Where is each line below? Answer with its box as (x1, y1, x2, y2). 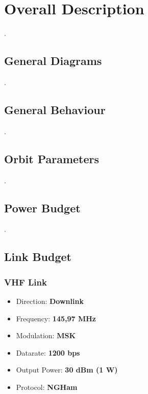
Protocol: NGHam (16, 381, 78, 392)
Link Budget (4, 249, 71, 265)
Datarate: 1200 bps (16, 347, 80, 358)
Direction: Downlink (16, 295, 84, 306)
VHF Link (4, 275, 47, 288)
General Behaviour (4, 101, 106, 117)
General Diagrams (4, 53, 102, 69)
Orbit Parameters (4, 150, 100, 166)
